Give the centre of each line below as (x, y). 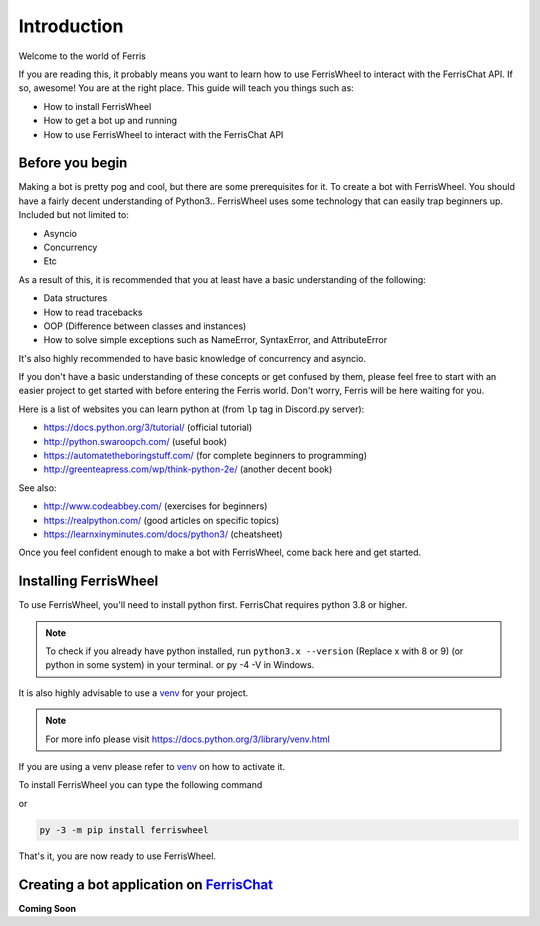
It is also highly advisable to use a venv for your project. (133, 692)
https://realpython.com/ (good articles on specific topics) (161, 520)
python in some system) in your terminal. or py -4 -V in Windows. (180, 665)
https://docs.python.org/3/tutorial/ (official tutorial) (148, 427)
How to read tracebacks (93, 312)
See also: (37, 487)
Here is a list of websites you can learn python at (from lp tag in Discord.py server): (191, 409)
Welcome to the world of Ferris (82, 56)
